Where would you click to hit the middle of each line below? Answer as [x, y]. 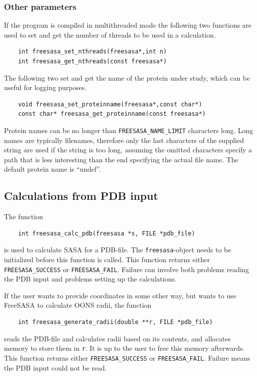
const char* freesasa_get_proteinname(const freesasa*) [112, 114]
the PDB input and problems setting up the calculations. [90, 279]
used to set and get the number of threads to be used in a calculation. [110, 34]
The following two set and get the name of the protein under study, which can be [127, 77]
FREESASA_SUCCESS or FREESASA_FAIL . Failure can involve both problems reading [127, 269]
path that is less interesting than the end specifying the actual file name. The [121, 159]
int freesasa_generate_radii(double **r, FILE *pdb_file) [115, 322]
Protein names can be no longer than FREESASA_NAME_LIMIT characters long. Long [128, 130]
